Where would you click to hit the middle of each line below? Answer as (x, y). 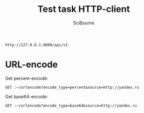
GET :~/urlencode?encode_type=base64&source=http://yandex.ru (71, 106)
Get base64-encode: (27, 96)
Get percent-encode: (27, 78)
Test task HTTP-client (84, 9)
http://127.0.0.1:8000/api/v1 (37, 45)
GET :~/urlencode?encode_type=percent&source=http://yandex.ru (72, 87)
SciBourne (84, 23)
